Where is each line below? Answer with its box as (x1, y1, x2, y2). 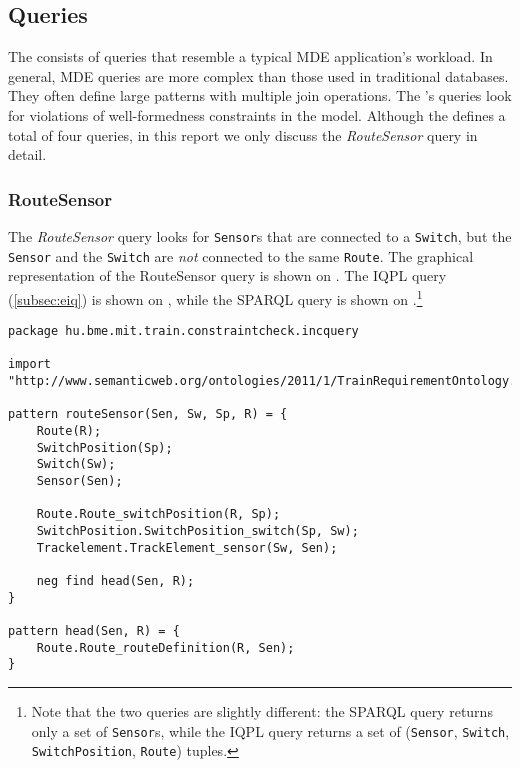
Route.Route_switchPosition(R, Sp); (36, 507, 281, 522)
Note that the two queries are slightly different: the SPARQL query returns (31, 700, 493, 721)
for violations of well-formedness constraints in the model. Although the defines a (8, 104, 506, 125)
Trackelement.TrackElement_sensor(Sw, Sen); (36, 540, 338, 555)
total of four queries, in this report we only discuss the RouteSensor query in (8, 124, 478, 145)
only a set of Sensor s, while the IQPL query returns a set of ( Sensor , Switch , (31, 720, 510, 741)
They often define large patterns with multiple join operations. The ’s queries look (8, 85, 512, 106)
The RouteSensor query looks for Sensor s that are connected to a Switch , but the (8, 225, 512, 246)
